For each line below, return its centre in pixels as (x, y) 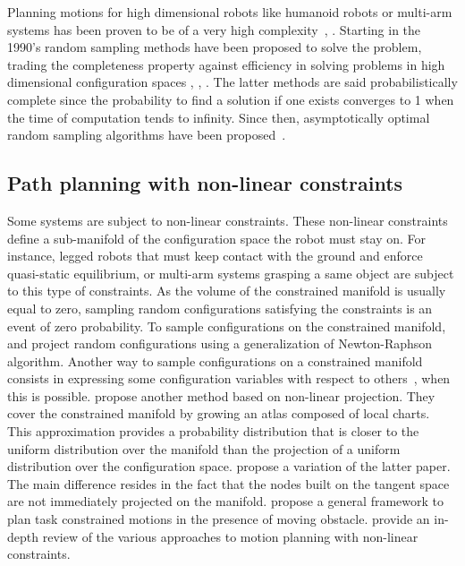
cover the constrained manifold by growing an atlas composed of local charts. (219, 413)
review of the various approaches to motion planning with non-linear (230, 536)
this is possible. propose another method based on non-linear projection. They (221, 395)
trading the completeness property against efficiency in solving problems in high (226, 64)
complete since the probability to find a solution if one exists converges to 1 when (231, 99)
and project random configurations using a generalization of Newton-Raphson (220, 343)
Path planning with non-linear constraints (205, 183)
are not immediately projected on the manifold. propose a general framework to (225, 501)
